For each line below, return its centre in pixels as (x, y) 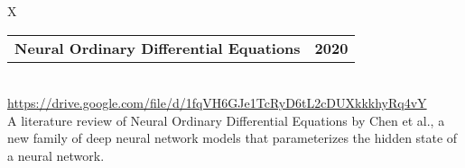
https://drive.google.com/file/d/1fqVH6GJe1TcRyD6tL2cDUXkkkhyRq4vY (217, 103)
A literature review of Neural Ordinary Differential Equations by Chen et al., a (226, 120)
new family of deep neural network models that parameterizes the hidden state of (232, 138)
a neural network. (56, 155)
